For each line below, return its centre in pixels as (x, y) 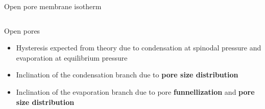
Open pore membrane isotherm (53, 6)
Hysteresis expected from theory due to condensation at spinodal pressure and (139, 48)
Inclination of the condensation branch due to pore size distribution (127, 75)
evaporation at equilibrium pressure (72, 57)
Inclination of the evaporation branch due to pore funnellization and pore (135, 91)
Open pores (22, 30)
